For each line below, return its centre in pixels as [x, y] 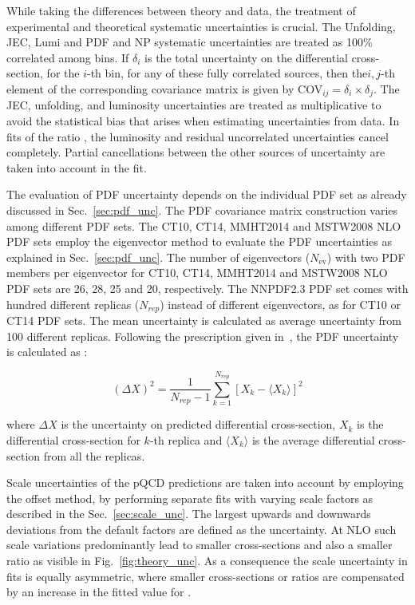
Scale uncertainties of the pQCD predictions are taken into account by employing [205, 482]
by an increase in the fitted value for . [99, 592]
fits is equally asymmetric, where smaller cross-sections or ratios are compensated [206, 576]
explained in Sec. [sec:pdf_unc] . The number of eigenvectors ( [158, 257]
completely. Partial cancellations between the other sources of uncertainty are [196, 152]
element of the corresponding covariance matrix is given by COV [165, 88]
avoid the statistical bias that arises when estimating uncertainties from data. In [203, 121]
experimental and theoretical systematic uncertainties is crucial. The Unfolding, [201, 26]
